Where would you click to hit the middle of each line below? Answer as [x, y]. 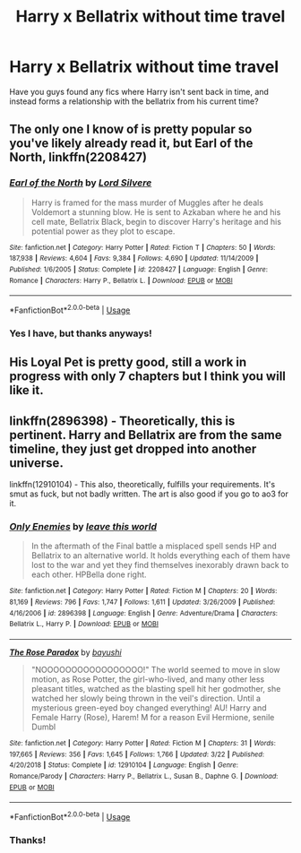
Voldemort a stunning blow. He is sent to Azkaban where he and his [156, 211]
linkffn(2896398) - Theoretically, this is [122, 421]
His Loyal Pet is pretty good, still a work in [128, 362]
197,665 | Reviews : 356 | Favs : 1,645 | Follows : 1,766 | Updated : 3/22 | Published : [137, 754]
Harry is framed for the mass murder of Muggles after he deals [147, 202]
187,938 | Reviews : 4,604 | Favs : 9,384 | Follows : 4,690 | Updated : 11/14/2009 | [134, 258]
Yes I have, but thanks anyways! [81, 333]
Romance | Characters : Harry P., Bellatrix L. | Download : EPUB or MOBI [121, 280]
